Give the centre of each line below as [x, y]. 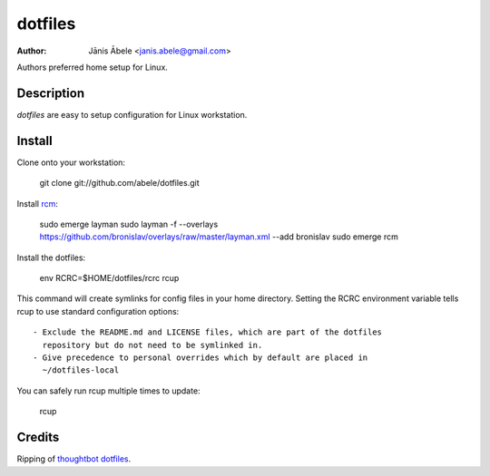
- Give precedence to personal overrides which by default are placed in [201, 358]
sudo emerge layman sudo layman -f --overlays [129, 224]
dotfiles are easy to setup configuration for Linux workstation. [132, 114]
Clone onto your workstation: [71, 162]
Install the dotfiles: [51, 257]
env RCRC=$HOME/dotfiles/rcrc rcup [109, 278]
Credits [38, 437]
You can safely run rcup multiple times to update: [108, 391]
